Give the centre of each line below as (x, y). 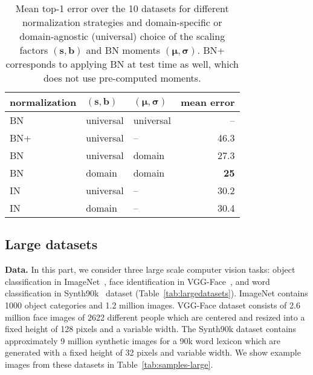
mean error (208, 102)
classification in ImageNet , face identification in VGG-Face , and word (137, 281)
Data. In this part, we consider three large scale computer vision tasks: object (150, 269)
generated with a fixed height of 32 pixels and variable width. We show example (153, 352)
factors (34, 50)
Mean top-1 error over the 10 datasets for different (122, 8)
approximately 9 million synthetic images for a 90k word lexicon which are (143, 340)
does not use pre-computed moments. (122, 78)
